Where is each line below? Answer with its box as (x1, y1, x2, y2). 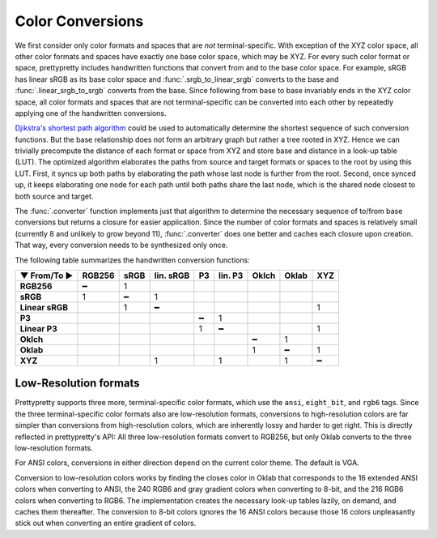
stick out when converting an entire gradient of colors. (15, 519, 197, 528)
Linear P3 (19, 322, 58, 334)
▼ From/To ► (19, 270, 74, 281)
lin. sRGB (154, 270, 190, 281)
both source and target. (15, 191, 94, 201)
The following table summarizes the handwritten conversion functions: (15, 255, 250, 265)
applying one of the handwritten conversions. (15, 108, 167, 117)
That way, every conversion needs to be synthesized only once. (15, 240, 228, 250)
